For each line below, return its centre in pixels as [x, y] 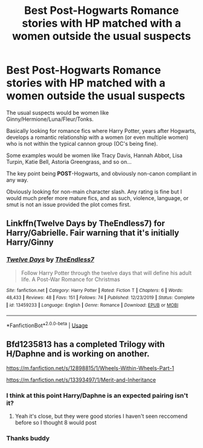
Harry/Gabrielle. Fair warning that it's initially [93, 233]
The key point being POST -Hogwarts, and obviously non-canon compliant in [101, 174]
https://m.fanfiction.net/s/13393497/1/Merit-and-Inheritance [81, 380]
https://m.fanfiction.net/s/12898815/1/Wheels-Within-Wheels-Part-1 [90, 368]
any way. [18, 180]
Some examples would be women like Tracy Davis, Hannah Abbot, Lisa [95, 155]
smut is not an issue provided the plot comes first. [69, 204]
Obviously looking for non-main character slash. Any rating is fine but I [94, 192]
